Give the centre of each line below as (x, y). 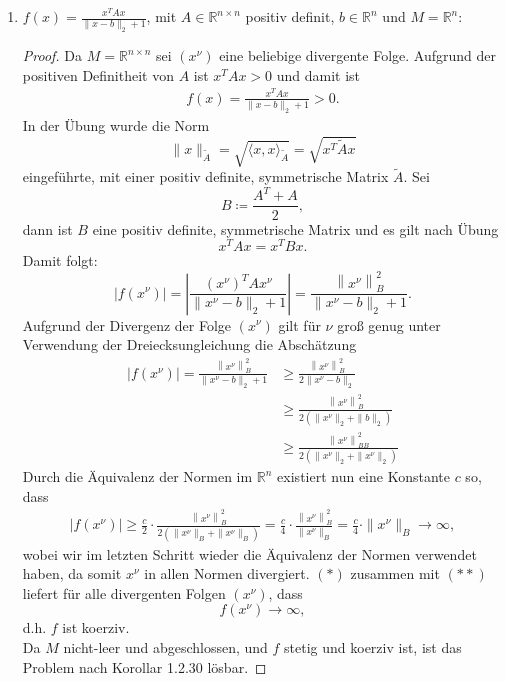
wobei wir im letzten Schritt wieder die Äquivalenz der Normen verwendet (249, 553)
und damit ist (318, 74)
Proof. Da (52, 55)
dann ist (47, 228)
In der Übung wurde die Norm (116, 124)
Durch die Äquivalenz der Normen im (137, 476)
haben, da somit (72, 573)
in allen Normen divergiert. (227, 573)
